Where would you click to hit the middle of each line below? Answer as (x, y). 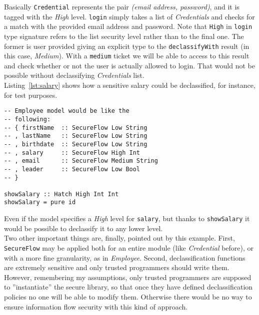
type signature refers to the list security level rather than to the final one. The (124, 36)
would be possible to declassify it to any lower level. (83, 228)
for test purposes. (31, 95)
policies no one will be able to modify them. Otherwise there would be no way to (128, 297)
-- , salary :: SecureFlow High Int (72, 153)
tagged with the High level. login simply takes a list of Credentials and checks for (129, 16)
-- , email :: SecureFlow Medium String (81, 161)
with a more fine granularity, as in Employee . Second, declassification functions (125, 257)
